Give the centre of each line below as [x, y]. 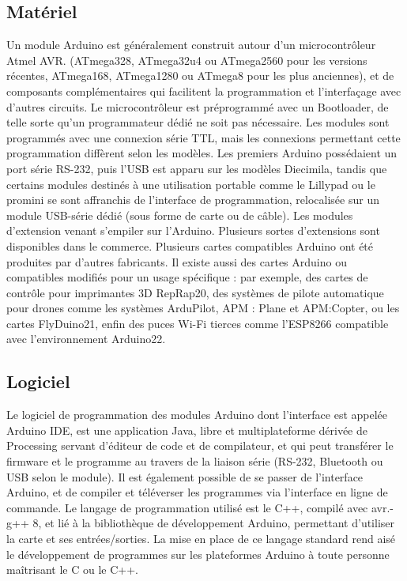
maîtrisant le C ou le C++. [72, 570]
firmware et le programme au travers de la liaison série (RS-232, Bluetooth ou [195, 461]
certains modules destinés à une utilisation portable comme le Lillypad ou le [191, 184]
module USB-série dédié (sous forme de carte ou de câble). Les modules [180, 215]
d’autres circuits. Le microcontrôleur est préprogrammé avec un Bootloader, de [198, 106]
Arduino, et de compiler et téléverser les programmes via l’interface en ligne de [197, 492]
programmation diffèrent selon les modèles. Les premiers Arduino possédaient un [202, 153]
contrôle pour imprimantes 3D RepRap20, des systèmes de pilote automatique [195, 292]
